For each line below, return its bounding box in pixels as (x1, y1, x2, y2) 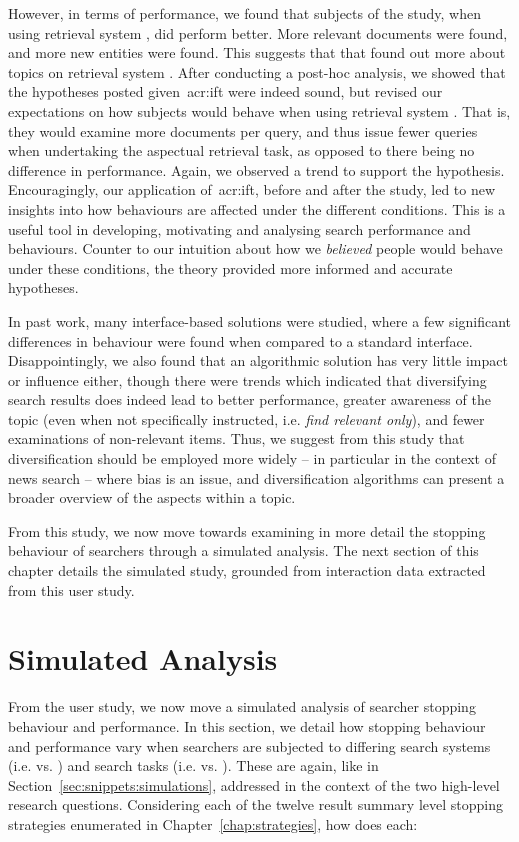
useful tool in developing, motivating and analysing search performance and (8, 218, 471, 239)
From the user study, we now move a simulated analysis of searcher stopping (8, 696, 476, 717)
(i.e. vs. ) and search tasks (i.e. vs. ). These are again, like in (8, 755, 379, 776)
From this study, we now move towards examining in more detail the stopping (8, 520, 486, 541)
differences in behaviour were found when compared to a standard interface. (8, 330, 473, 351)
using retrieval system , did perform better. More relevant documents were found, (8, 22, 508, 43)
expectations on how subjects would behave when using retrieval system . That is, (8, 100, 511, 121)
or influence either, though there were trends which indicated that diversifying (8, 369, 487, 390)
